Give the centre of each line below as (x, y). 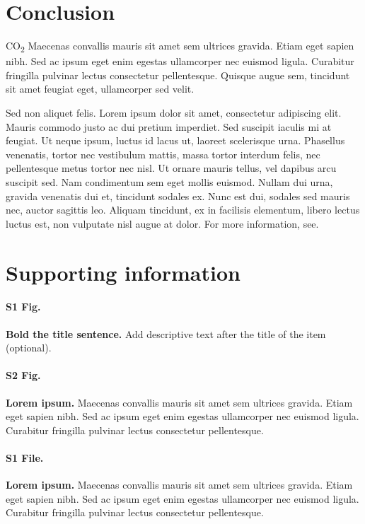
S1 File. (25, 457)
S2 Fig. (23, 375)
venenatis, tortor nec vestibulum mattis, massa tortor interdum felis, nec (163, 154)
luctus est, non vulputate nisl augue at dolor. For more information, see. (162, 223)
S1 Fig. (23, 307)
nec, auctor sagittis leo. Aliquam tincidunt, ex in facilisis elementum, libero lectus (183, 210)
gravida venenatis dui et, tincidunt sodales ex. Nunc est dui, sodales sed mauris (178, 196)
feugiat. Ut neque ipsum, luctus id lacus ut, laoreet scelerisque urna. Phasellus (175, 140)
